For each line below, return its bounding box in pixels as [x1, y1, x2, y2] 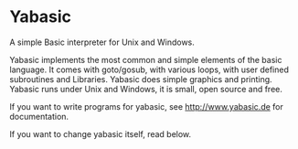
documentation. [9, 111, 69, 122]
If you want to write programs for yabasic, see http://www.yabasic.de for [9, 101, 283, 112]
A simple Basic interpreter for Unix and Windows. [9, 37, 195, 48]
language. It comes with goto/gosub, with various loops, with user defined [9, 64, 290, 75]
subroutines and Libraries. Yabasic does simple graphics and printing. [9, 73, 272, 84]
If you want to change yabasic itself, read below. [9, 128, 192, 139]
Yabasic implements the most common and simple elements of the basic [9, 54, 282, 65]
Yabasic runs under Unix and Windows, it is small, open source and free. [9, 83, 283, 94]
